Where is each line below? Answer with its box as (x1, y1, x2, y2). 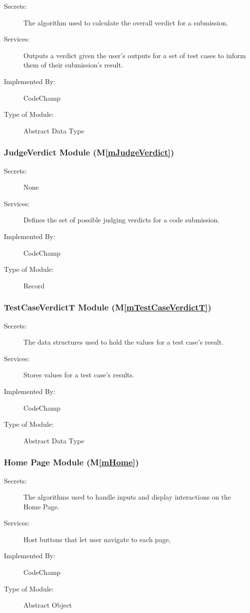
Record (23, 280, 45, 290)
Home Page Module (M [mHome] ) (4, 456, 139, 468)
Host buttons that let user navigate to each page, (23, 534, 171, 544)
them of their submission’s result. (23, 60, 123, 70)
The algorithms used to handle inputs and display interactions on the (23, 492, 231, 502)
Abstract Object (23, 600, 72, 610)
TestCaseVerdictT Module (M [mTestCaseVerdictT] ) (4, 301, 211, 313)
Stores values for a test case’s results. (23, 370, 134, 380)
